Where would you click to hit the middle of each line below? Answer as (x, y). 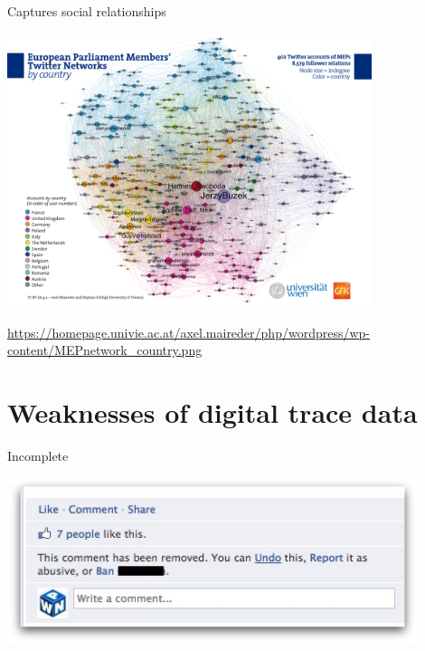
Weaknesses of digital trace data (212, 412)
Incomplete (38, 455)
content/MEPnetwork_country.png (105, 350)
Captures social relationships (87, 11)
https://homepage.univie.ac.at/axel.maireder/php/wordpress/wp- (189, 332)
